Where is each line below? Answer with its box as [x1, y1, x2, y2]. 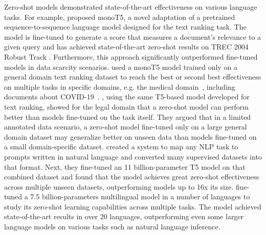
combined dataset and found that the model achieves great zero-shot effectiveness [4, 171, 259, 182]
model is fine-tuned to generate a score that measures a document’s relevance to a [4, 31, 261, 42]
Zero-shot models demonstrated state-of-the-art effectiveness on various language [4, 2, 257, 12]
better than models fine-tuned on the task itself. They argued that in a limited [4, 111, 251, 122]
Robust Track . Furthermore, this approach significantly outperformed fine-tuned [4, 51, 258, 62]
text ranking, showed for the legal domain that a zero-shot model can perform [4, 101, 249, 112]
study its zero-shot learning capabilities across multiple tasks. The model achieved [4, 201, 261, 212]
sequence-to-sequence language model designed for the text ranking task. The [4, 21, 247, 32]
